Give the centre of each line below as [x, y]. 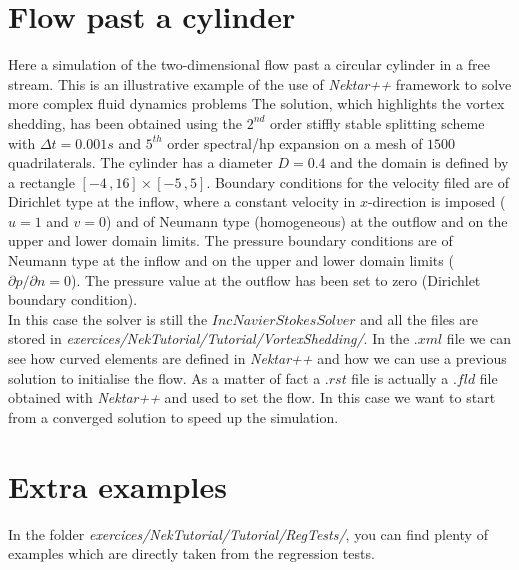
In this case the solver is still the [108, 318]
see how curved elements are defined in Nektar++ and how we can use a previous [257, 358]
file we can [478, 338]
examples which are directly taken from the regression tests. [191, 553]
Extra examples [117, 485]
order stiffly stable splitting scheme [377, 122]
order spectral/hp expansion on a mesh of [295, 142]
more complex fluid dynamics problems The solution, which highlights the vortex [256, 103]
